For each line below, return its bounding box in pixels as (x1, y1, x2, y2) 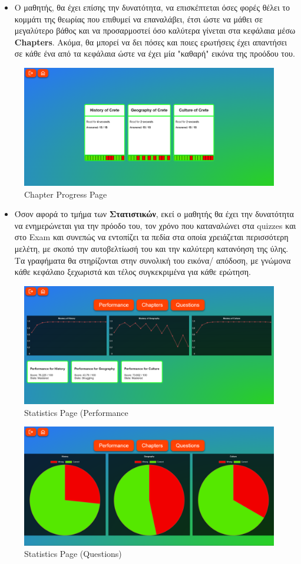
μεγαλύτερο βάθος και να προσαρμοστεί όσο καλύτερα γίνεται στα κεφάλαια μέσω (14, 24, 296, 37)
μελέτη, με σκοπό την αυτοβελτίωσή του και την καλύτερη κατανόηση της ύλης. (14, 242, 289, 254)
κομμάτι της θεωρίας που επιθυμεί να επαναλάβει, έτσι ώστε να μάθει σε (14, 12, 263, 25)
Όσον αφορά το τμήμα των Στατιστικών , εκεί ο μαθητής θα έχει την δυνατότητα (14, 208, 294, 220)
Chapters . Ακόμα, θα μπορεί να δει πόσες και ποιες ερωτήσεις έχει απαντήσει (14, 35, 287, 48)
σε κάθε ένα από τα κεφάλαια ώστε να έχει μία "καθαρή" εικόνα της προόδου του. (14, 47, 295, 60)
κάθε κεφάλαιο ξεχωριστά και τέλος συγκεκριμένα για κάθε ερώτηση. (14, 265, 251, 278)
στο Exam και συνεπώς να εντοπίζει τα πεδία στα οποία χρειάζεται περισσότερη (14, 231, 289, 243)
